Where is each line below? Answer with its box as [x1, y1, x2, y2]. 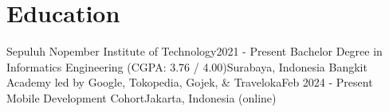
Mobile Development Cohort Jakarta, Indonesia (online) [6, 89, 277, 106]
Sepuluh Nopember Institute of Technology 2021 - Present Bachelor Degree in [6, 43, 383, 60]
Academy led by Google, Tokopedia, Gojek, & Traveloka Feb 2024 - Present [6, 74, 373, 91]
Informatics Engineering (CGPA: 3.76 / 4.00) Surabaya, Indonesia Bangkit [6, 58, 367, 75]
